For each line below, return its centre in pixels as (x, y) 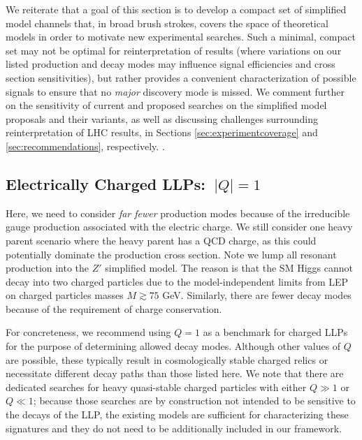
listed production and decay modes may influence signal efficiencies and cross (171, 64)
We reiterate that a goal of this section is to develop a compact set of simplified (176, 9)
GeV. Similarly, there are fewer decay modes (257, 295)
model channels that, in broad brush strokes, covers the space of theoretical (167, 23)
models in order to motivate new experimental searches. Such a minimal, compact (181, 37)
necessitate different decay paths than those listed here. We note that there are (175, 373)
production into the (48, 268)
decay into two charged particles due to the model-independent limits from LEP (177, 281)
